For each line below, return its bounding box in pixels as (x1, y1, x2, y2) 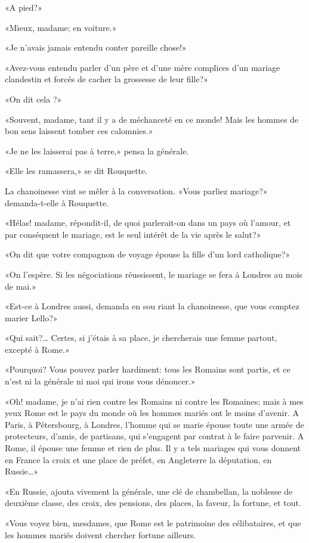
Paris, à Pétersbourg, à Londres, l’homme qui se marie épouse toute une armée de (5, 418, 304, 430)
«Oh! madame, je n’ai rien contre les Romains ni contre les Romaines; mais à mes (5, 395, 304, 407)
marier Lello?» (5, 311, 58, 324)
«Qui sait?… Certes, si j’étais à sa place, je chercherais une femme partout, (5, 331, 277, 344)
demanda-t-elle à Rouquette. (5, 196, 109, 209)
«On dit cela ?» (5, 92, 62, 105)
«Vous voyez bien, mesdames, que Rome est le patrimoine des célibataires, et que (5, 517, 301, 529)
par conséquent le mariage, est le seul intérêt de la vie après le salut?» (5, 228, 261, 240)
